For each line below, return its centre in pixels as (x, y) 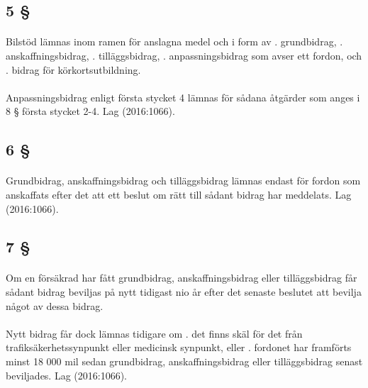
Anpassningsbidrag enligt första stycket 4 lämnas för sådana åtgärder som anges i (183, 97)
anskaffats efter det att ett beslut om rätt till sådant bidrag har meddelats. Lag (179, 194)
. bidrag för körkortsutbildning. (73, 69)
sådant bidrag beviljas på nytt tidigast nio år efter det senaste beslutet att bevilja (184, 292)
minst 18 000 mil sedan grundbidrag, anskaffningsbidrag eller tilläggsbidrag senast (184, 361)
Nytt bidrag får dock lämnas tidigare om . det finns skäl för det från (154, 333)
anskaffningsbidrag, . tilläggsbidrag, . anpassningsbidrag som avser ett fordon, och (184, 55)
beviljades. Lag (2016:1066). (67, 375)
